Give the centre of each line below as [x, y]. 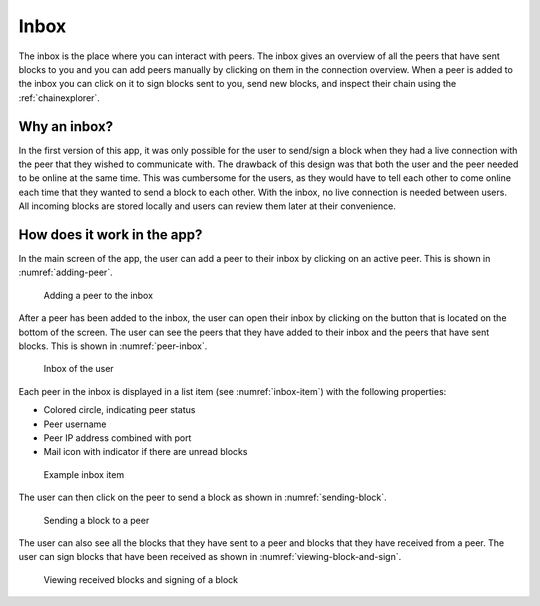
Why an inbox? [66, 126]
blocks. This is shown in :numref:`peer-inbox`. [113, 346]
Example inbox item [84, 474]
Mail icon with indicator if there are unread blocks [145, 452]
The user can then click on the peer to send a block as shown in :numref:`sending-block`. [202, 497]
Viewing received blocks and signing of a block [141, 579]
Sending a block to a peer [96, 520]
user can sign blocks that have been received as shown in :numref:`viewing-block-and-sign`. [210, 557]
